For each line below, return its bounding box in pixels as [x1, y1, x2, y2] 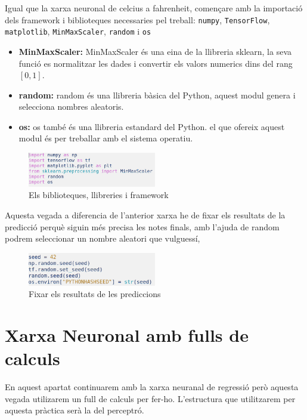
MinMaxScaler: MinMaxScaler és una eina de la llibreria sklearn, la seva [18, 45, 292, 57]
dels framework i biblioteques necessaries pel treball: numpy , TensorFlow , [5, 13, 270, 26]
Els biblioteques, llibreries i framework [29, 189, 169, 201]
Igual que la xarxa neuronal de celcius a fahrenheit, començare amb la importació [5, 2, 303, 14]
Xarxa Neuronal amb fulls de [5, 322, 249, 347]
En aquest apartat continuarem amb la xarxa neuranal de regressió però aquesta [5, 381, 299, 393]
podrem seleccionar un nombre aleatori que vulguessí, [5, 232, 200, 245]
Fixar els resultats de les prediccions [29, 288, 161, 300]
